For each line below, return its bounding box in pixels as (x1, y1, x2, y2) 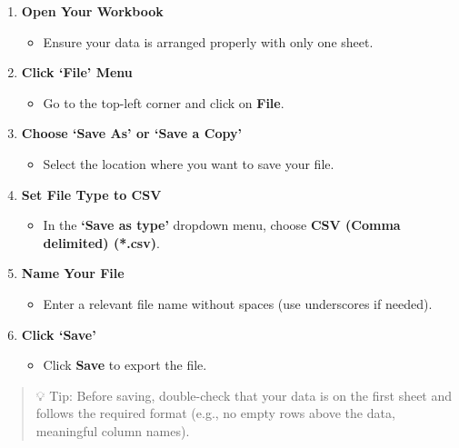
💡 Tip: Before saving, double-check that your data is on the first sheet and (35, 385, 453, 404)
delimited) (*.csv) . (43, 233, 160, 252)
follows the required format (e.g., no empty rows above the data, (35, 403, 395, 423)
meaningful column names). (35, 421, 190, 440)
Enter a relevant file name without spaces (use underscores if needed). (43, 294, 433, 313)
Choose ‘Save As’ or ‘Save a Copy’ (21, 124, 242, 143)
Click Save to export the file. (43, 355, 207, 374)
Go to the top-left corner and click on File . (43, 93, 284, 112)
